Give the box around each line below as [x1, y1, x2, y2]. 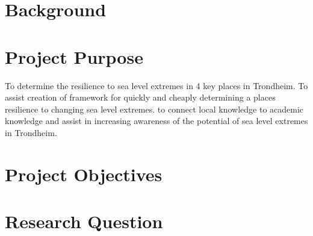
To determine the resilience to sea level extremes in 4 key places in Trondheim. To [5, 79, 308, 92]
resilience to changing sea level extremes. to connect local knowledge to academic [5, 102, 304, 115]
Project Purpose [5, 44, 143, 69]
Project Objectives [5, 161, 163, 186]
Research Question [5, 209, 163, 234]
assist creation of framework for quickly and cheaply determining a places [5, 91, 276, 104]
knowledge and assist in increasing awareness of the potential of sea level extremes [5, 114, 308, 127]
